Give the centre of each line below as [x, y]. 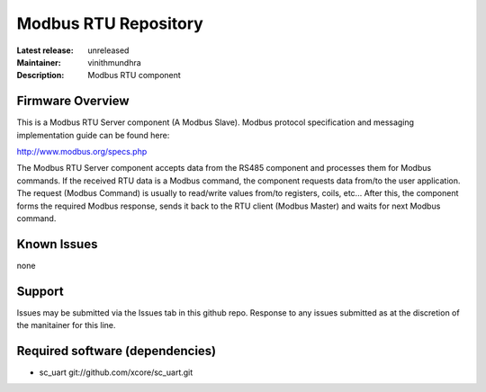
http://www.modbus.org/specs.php [82, 152]
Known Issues [57, 244]
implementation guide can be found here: [93, 135]
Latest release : [45, 50]
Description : [40, 76]
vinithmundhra [114, 62]
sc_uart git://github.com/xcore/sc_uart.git [116, 372]
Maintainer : [39, 62]
